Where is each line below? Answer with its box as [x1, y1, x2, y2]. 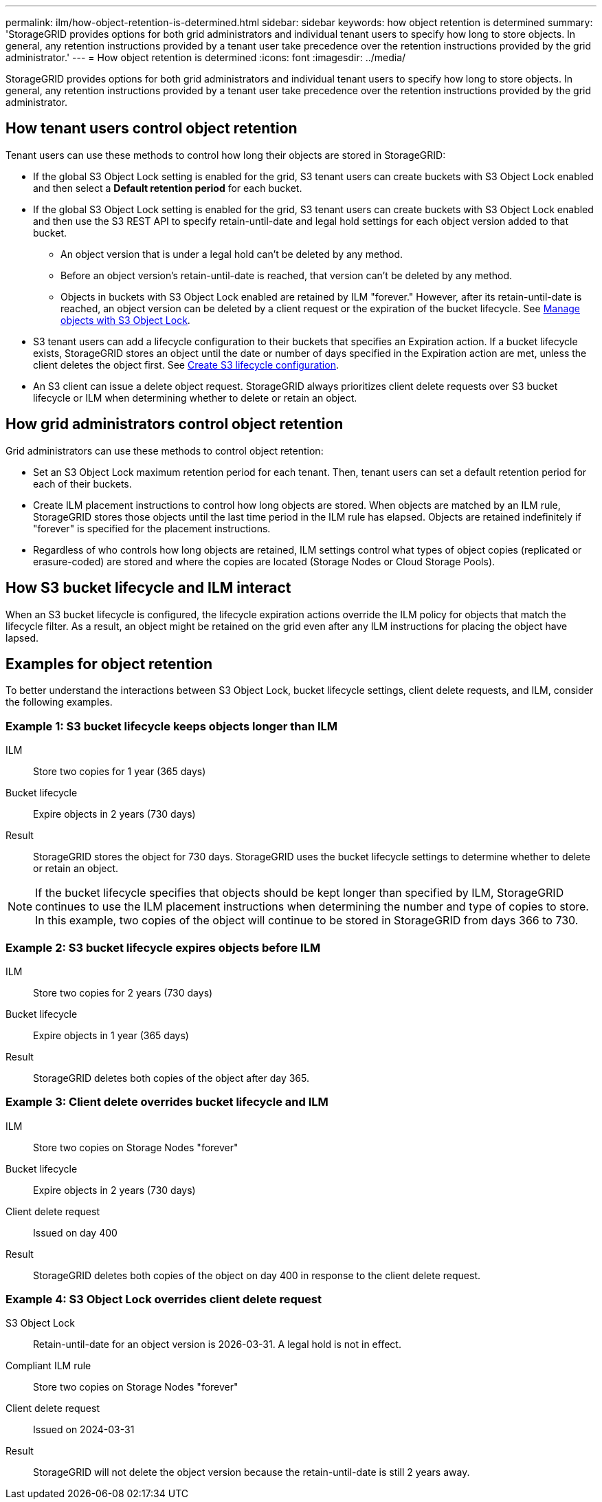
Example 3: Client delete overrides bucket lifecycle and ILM [5, 1095, 328, 1109]
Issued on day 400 [33, 1226, 118, 1239]
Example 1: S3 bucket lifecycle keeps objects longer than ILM [5, 719, 338, 733]
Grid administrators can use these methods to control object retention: [5, 444, 324, 457]
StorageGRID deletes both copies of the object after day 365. [33, 1071, 309, 1084]
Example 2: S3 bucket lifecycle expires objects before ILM [5, 940, 321, 955]
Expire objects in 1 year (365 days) [33, 1029, 189, 1041]
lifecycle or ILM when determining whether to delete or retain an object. [33, 391, 357, 404]
